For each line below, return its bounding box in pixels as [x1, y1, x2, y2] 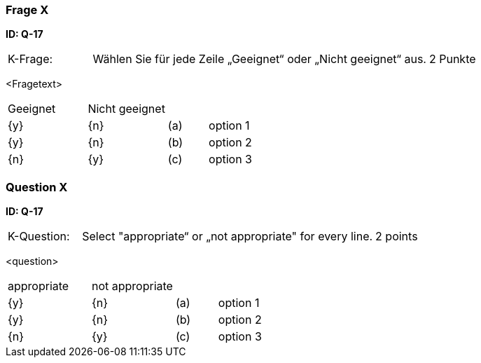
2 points [375, 229, 418, 244]
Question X [6, 179, 68, 194]
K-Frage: [8, 52, 53, 67]
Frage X [6, 3, 49, 17]
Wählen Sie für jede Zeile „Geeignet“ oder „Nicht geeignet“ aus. [92, 52, 426, 67]
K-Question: [8, 229, 70, 244]
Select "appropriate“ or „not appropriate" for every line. [82, 229, 373, 244]
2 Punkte [428, 52, 476, 67]
